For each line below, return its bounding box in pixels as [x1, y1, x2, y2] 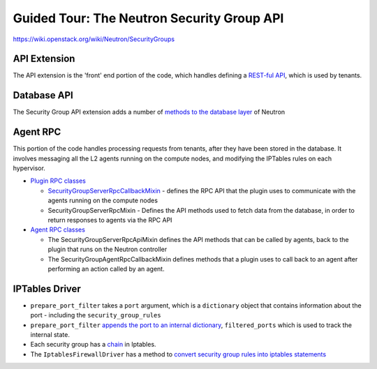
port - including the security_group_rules [30, 311, 161, 319]
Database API [13, 89, 73, 101]
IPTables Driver [13, 283, 82, 294]
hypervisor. [13, 164, 45, 172]
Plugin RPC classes [30, 176, 87, 185]
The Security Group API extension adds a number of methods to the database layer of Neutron [13, 108, 286, 116]
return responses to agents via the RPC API [47, 216, 172, 224]
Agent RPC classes [30, 225, 85, 234]
